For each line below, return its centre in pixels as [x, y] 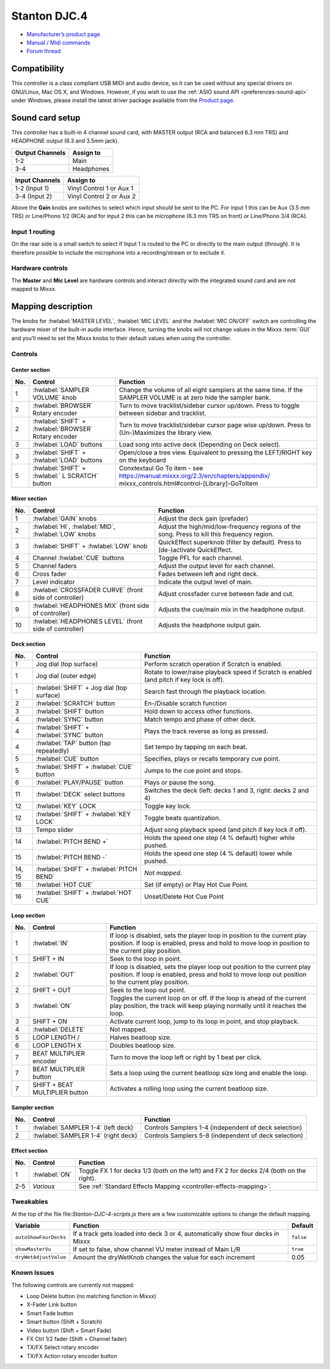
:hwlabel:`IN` [51, 943]
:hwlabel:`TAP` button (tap [73, 743]
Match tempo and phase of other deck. [200, 719]
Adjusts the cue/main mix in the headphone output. [232, 609]
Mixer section [29, 498]
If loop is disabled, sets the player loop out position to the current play [210, 966]
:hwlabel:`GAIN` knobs [65, 518]
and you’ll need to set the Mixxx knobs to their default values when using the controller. [121, 338]
